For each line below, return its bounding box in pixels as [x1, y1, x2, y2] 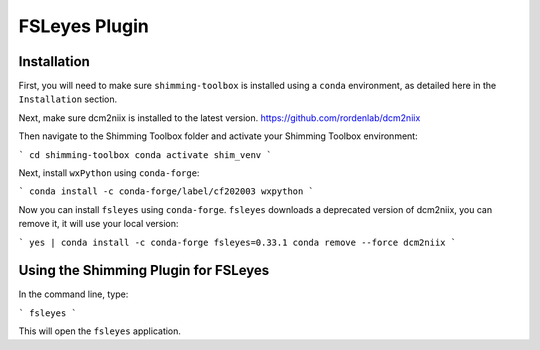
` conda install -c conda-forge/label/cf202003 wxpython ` [18, 186, 315, 197]
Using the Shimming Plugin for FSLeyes [18, 262, 270, 279]
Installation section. [18, 93, 118, 105]
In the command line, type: [18, 288, 129, 300]
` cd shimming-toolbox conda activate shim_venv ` [18, 149, 272, 160]
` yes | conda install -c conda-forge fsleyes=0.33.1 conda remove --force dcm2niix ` [18, 236, 457, 248]
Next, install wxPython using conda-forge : [18, 167, 200, 179]
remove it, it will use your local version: [18, 218, 179, 230]
